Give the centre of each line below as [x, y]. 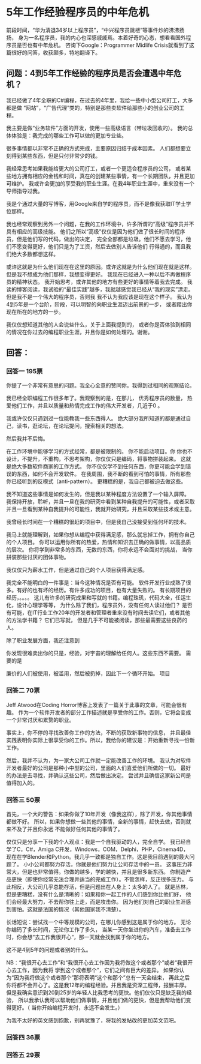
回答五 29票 [23, 1055]
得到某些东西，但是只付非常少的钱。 [56, 155]
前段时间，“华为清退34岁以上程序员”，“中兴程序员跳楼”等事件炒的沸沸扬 [95, 30]
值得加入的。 [22, 783]
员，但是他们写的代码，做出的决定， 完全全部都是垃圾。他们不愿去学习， [96, 239]
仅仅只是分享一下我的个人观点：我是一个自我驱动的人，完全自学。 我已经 [96, 842]
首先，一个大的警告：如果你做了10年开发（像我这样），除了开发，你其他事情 [99, 814]
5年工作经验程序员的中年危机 [78, 12]
